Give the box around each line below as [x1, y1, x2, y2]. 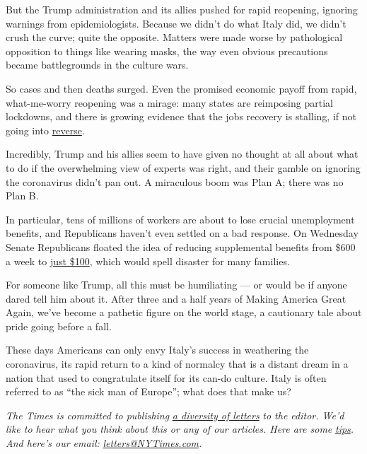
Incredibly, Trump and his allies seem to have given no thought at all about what [6, 146, 359, 161]
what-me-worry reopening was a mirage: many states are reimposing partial [6, 95, 333, 110]
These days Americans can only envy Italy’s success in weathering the [6, 342, 309, 357]
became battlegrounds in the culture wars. [6, 57, 189, 72]
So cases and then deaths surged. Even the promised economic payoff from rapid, [6, 81, 357, 95]
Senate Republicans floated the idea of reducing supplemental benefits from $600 [6, 239, 356, 254]
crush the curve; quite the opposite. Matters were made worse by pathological [6, 30, 343, 45]
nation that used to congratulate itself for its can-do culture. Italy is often [6, 370, 327, 385]
